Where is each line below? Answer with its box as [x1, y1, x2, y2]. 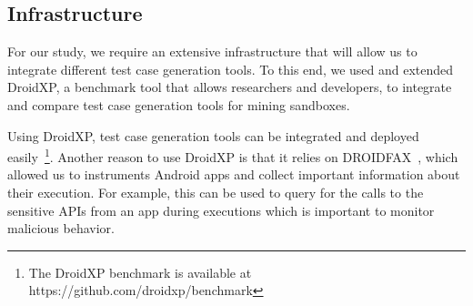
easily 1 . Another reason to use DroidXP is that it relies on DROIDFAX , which [7, 145, 458, 166]
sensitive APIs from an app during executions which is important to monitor [7, 200, 435, 219]
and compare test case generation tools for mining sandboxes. [7, 95, 350, 114]
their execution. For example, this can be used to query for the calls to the [7, 183, 424, 202]
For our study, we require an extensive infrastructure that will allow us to [7, 42, 418, 61]
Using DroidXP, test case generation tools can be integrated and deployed [7, 126, 419, 145]
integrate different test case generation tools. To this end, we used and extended [7, 59, 454, 78]
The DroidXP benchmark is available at [28, 262, 252, 281]
